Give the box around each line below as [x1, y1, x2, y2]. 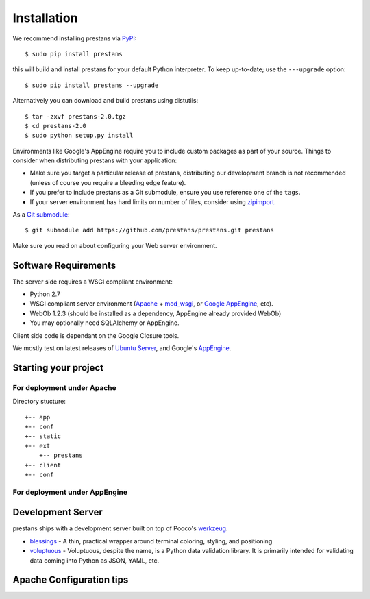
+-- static [25, 432, 62, 440]
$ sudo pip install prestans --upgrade [25, 81, 159, 89]
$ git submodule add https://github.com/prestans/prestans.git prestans [25, 226, 274, 234]
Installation [12, 10, 78, 25]
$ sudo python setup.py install [25, 132, 134, 140]
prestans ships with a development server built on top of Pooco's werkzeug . [12, 524, 228, 533]
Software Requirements [12, 259, 116, 271]
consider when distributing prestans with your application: [12, 156, 177, 164]
